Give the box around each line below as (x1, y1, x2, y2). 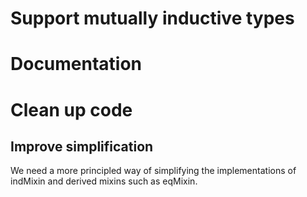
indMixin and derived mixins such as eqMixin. (10, 175, 198, 187)
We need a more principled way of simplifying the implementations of (10, 165, 297, 177)
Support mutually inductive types (10, 7, 295, 30)
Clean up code (10, 98, 133, 121)
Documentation (10, 53, 143, 76)
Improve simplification (10, 138, 154, 155)
